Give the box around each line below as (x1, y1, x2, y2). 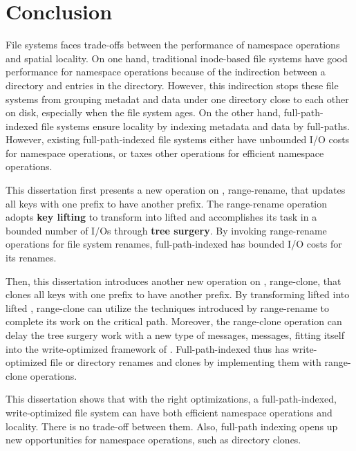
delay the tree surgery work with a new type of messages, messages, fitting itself (6, 328, 344, 342)
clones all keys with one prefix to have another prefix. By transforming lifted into (6, 287, 350, 302)
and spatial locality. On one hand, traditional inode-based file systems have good (6, 50, 348, 65)
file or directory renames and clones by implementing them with (50, 355, 321, 369)
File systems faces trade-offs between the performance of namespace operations (6, 37, 340, 52)
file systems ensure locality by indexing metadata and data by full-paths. (41, 118, 350, 133)
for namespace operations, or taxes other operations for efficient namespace (6, 145, 324, 160)
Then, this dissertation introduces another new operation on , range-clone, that (6, 273, 341, 288)
